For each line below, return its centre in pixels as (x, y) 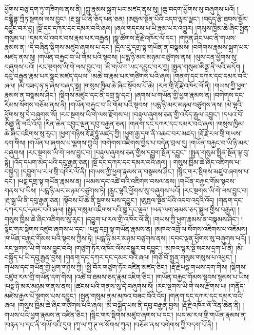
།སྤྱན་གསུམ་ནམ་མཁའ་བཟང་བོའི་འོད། (123, 295)
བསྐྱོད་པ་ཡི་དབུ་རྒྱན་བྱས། (33, 257)
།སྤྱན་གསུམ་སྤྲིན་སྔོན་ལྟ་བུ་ (219, 152)
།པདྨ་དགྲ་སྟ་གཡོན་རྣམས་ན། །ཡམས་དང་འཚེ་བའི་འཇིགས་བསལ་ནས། (97, 181)
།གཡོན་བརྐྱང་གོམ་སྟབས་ (207, 181)
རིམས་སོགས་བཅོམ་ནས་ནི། (36, 104)
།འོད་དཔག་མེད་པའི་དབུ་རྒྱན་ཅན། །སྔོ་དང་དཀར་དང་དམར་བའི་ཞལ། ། (92, 162)
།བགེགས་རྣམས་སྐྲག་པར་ (221, 47)
